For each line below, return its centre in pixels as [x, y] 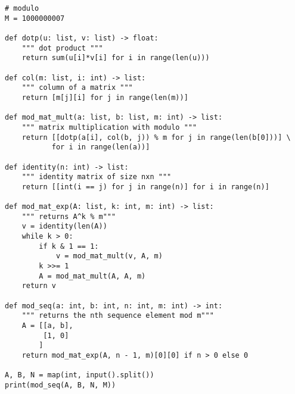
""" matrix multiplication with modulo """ [109, 127]
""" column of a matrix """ [77, 88]
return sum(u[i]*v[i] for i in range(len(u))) [116, 58]
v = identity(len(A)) [64, 226]
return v [39, 286]
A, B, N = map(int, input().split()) [80, 375]
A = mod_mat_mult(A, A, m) [92, 276]
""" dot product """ [62, 48]
